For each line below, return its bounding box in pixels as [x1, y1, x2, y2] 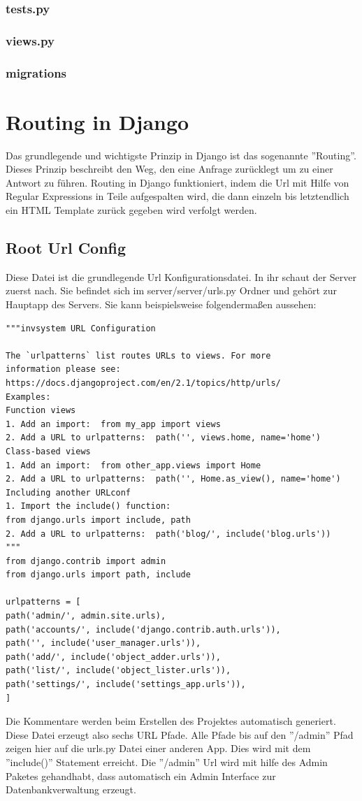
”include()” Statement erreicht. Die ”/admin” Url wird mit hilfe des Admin [6, 755, 328, 770]
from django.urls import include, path [6, 514, 191, 525]
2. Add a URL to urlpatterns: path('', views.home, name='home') [6, 433, 321, 443]
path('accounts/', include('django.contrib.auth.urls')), [6, 624, 281, 635]
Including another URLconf [6, 487, 131, 498]
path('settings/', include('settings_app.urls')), [6, 679, 246, 690]
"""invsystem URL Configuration [6, 323, 156, 333]
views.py [6, 31, 55, 49]
